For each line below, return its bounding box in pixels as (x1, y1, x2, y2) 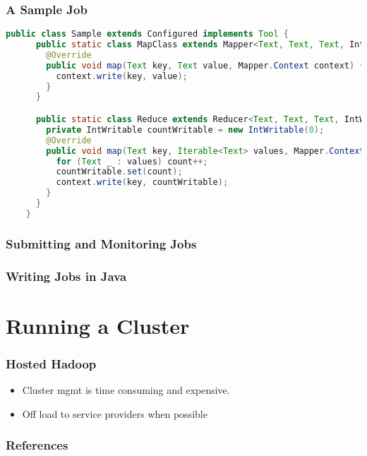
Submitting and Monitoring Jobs (6, 234, 197, 252)
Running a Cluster (6, 311, 190, 340)
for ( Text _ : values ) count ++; (56, 156, 208, 167)
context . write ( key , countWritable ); (56, 177, 229, 188)
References (6, 436, 68, 454)
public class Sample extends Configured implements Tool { (6, 29, 289, 40)
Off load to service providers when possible (22, 406, 207, 421)
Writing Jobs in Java (6, 267, 127, 284)
